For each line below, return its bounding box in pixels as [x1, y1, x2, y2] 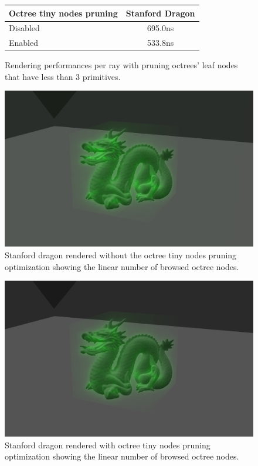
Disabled [9, 22, 40, 34]
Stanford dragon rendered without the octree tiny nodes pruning [5, 249, 237, 261]
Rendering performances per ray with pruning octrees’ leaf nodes [5, 59, 238, 71]
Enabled [9, 36, 38, 49]
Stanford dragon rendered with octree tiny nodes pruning [5, 438, 211, 451]
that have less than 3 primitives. [5, 70, 121, 82]
